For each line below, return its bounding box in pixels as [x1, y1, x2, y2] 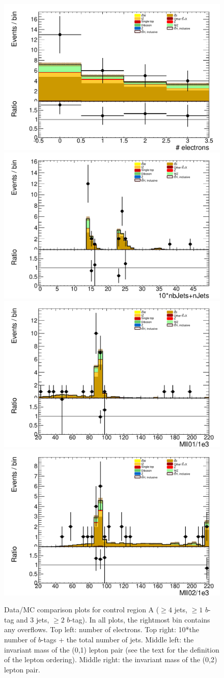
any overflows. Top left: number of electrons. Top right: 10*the [4, 624, 199, 635]
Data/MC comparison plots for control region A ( [4, 604, 159, 615]
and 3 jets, [16, 614, 49, 625]
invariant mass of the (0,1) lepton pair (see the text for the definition [4, 644, 219, 655]
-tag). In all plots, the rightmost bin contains [70, 614, 210, 625]
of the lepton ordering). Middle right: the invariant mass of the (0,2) [4, 654, 217, 665]
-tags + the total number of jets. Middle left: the [41, 634, 194, 644]
